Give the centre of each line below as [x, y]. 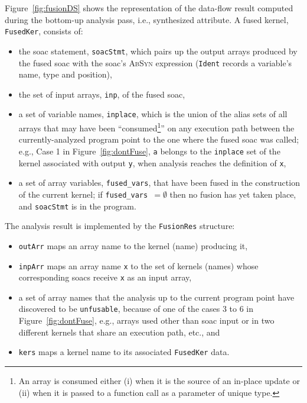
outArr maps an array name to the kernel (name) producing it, [133, 245]
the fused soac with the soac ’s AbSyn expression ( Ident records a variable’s [155, 62]
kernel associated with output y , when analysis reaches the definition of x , [152, 162]
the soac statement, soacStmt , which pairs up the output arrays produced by [158, 51]
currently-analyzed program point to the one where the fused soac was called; [159, 139]
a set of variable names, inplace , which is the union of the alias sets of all [153, 114]
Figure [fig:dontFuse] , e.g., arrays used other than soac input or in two [146, 320]
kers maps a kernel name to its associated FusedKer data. [124, 352]
